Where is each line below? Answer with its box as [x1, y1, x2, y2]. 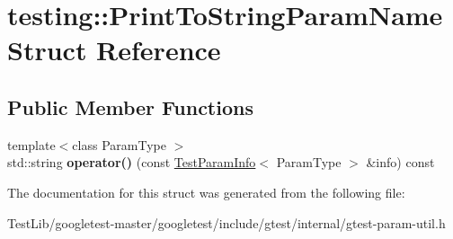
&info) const [366, 153, 435, 172]
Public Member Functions [7, 93, 253, 120]
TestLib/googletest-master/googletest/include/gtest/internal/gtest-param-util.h [7, 213, 446, 232]
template [7, 135, 56, 154]
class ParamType [72, 135, 166, 154]
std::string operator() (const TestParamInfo [7, 153, 256, 172]
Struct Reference [7, 31, 221, 68]
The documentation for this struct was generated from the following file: [7, 182, 405, 201]
